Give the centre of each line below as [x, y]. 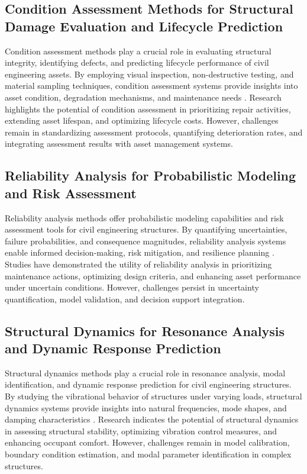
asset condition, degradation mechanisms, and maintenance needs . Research [143, 97]
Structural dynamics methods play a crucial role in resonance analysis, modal [145, 373]
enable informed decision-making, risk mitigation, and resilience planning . [140, 252]
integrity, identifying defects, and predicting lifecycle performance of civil [137, 62]
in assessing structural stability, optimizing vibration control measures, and [141, 431]
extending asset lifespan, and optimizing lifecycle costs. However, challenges [142, 120]
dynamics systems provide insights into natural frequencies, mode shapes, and [146, 407]
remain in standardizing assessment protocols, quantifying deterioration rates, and [154, 132]
